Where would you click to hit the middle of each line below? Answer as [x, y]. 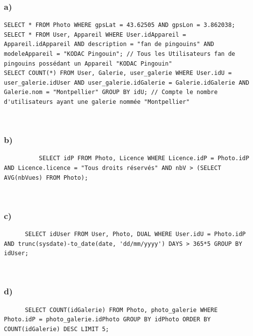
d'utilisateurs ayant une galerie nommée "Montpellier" [97, 102]
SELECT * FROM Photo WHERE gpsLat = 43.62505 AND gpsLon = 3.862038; [120, 25]
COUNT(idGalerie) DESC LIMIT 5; [57, 329]
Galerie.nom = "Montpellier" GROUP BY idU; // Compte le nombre [111, 92]
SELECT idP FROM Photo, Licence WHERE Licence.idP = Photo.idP [144, 158]
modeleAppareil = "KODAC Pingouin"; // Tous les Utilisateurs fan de [120, 54]
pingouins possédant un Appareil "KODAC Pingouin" [88, 63]
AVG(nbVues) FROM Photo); [46, 178]
